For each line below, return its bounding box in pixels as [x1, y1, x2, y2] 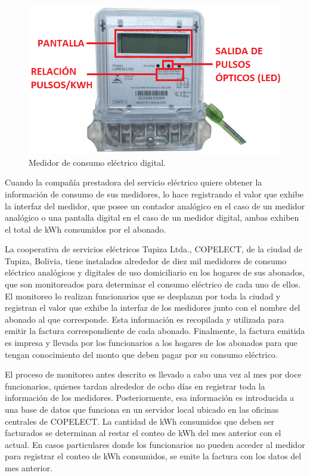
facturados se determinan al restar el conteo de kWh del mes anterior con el [5, 426, 281, 439]
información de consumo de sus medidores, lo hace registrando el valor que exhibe [5, 187, 304, 200]
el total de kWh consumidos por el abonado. [5, 222, 166, 235]
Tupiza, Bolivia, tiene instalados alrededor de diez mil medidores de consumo [5, 254, 287, 267]
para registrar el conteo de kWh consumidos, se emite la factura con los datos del [5, 450, 302, 462]
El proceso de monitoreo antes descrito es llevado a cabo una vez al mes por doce [5, 368, 302, 381]
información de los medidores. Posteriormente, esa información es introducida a [5, 391, 294, 404]
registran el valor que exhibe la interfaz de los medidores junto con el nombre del [5, 301, 300, 314]
